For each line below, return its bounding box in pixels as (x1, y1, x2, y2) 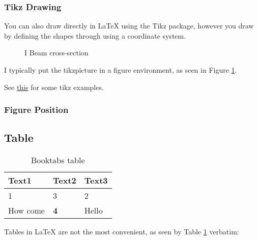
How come (8, 204, 45, 217)
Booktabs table (31, 154, 85, 166)
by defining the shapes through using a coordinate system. (4, 30, 186, 41)
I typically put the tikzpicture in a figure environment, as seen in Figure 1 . (4, 65, 237, 75)
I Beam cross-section (24, 47, 89, 58)
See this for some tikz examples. (4, 81, 104, 92)
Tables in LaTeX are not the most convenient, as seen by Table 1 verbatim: (4, 226, 239, 237)
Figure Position (4, 103, 69, 116)
